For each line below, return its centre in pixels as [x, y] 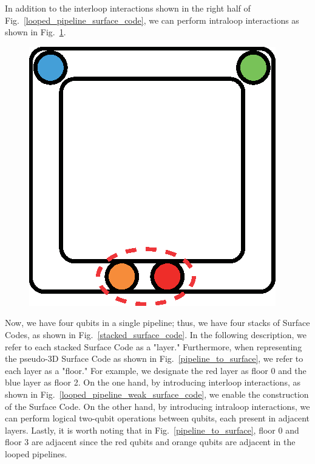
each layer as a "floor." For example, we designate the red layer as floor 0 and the [156, 370]
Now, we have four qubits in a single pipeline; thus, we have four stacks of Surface [157, 323]
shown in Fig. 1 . [36, 32]
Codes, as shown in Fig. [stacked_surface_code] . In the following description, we [156, 334]
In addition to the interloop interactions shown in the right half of [128, 8]
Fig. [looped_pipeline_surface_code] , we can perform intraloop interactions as [152, 20]
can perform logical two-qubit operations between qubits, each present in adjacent [157, 418]
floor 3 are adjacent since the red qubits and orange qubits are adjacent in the [150, 442]
